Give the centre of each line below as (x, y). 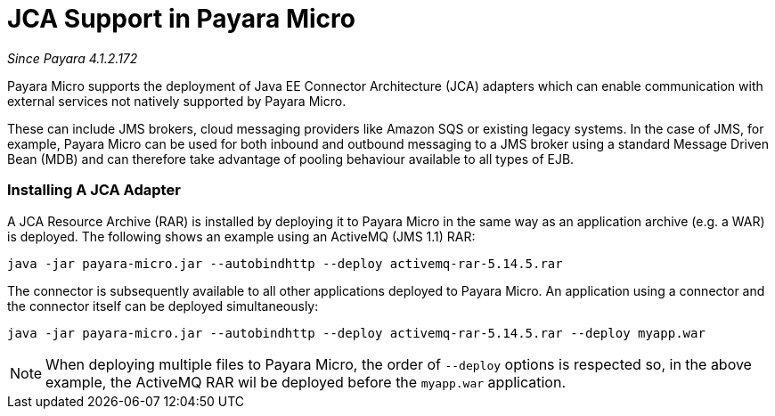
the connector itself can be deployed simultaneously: (163, 306)
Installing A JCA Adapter (94, 190)
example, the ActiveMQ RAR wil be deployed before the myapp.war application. (306, 382)
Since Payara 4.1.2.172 (73, 58)
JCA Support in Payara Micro (181, 19)
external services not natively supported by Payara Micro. (177, 101)
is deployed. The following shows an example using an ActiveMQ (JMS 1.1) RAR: (241, 236)
